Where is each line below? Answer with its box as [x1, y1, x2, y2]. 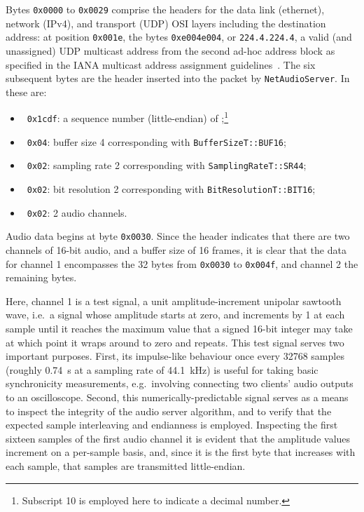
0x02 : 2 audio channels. [27, 205, 127, 220]
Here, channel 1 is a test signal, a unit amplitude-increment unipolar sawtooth [6, 293, 342, 308]
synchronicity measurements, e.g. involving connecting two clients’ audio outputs [6, 376, 353, 391]
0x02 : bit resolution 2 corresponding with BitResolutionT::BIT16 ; [27, 181, 316, 196]
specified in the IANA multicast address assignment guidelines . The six [6, 57, 316, 72]
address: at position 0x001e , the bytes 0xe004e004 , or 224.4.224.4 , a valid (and [6, 29, 352, 44]
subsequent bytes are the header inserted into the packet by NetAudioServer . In [6, 71, 350, 86]
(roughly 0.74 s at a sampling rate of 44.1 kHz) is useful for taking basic [6, 362, 318, 377]
